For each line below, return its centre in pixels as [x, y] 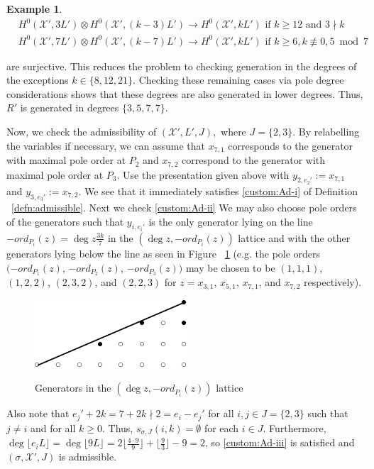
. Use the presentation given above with [203, 174]
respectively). [333, 282]
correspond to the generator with [254, 160]
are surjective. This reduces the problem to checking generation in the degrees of [182, 66]
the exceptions [38, 80]
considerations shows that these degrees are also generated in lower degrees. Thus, [185, 93]
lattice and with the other [294, 237]
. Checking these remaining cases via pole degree [238, 80]
